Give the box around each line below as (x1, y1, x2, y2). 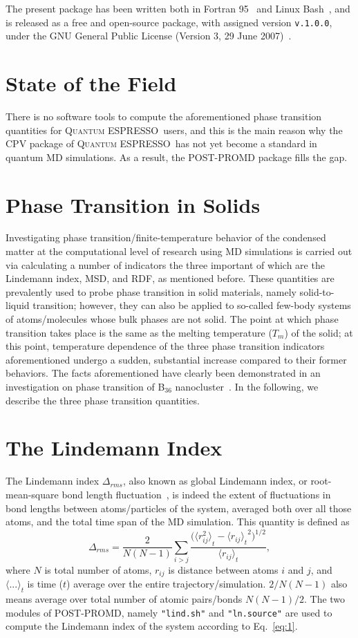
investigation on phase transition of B (6, 379, 165, 393)
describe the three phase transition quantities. (6, 393, 200, 407)
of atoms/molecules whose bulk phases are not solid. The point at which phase (6, 312, 339, 326)
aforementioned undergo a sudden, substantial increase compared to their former (6, 352, 347, 366)
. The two (303, 592, 346, 606)
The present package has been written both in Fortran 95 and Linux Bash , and (6, 1, 350, 15)
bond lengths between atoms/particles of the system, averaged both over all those (6, 500, 352, 515)
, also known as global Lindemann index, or (122, 473, 308, 488)
